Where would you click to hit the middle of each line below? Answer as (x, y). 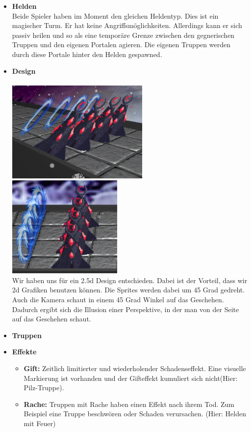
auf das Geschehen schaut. (51, 319)
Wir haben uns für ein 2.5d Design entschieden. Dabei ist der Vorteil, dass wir (130, 280)
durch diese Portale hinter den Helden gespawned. (87, 54)
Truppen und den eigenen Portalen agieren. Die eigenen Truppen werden (121, 44)
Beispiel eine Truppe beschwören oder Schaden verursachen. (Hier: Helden (135, 414)
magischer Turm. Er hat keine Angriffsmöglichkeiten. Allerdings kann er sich (127, 25)
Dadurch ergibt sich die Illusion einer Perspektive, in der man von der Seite (125, 309)
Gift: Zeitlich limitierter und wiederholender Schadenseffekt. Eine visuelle (135, 368)
